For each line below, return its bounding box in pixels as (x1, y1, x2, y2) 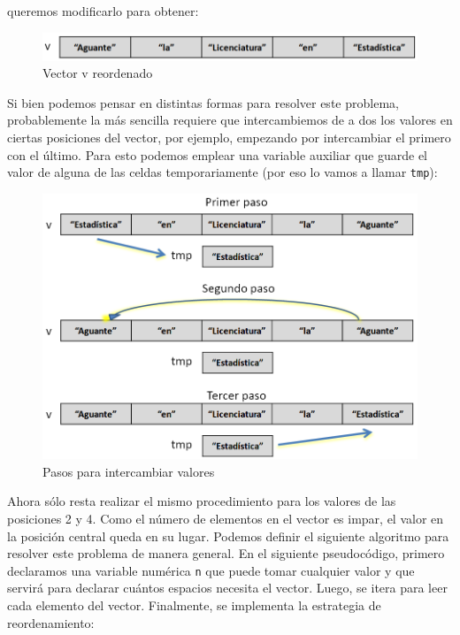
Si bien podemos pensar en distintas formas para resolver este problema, (7, 93, 399, 111)
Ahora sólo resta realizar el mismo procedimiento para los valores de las (7, 492, 396, 510)
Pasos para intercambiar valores (42, 462, 215, 480)
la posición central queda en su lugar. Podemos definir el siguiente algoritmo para (7, 526, 449, 545)
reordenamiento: (7, 613, 95, 631)
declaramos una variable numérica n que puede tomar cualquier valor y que (7, 561, 415, 579)
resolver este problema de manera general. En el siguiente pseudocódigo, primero (7, 544, 445, 562)
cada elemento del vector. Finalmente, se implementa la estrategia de (7, 595, 381, 614)
